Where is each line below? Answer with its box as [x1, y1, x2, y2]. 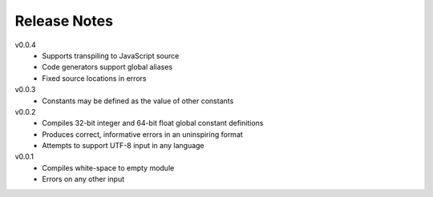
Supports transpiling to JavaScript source [42, 50, 180, 60]
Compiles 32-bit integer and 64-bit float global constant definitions [42, 119, 264, 128]
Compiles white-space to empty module [42, 163, 175, 172]
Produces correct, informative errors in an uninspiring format [42, 129, 244, 139]
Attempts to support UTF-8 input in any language [42, 141, 204, 151]
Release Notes [14, 12, 114, 30]
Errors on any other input [42, 175, 124, 184]
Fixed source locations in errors [42, 73, 147, 83]
